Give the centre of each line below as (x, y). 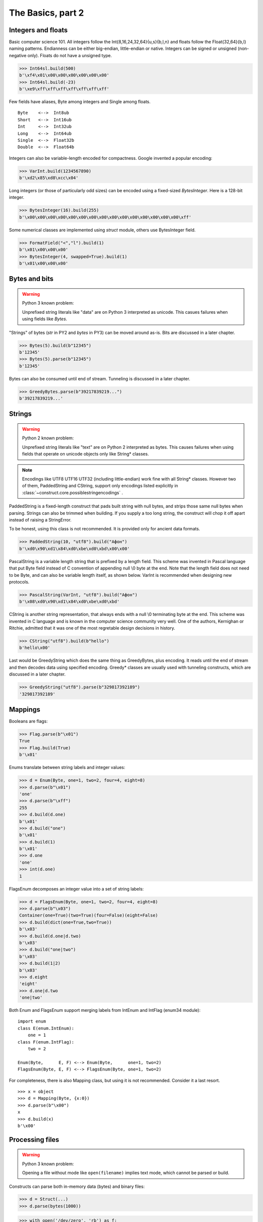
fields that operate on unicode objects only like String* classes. (85, 454)
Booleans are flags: (28, 721)
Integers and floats (38, 30)
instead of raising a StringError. (40, 520)
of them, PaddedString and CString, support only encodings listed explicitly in (100, 486)
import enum (32, 1021)
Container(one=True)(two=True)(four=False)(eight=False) (89, 916)
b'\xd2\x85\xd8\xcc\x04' (49, 178)
